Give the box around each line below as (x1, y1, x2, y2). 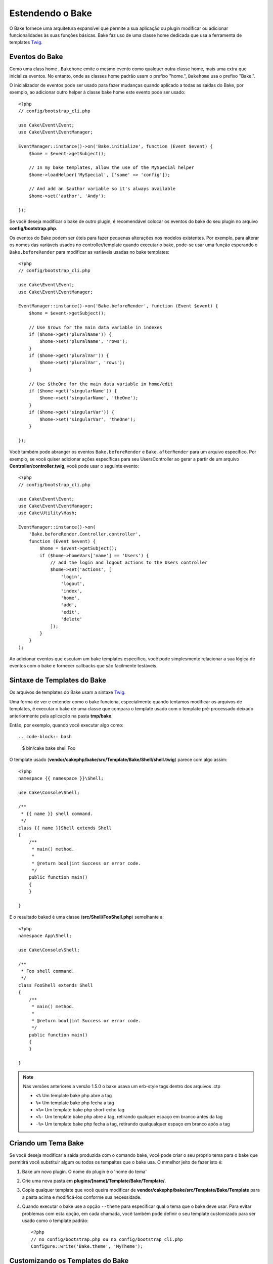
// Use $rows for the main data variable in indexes (28, 324, 163, 330)
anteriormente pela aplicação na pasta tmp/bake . (9, 713, 113, 719)
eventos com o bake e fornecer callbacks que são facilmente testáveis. (9, 663, 158, 669)
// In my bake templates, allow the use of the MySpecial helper (28, 165, 195, 170)
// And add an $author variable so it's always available (28, 186, 176, 192)
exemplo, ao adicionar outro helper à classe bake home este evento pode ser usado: (9, 89, 186, 96)
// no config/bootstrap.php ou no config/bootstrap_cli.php (31, 1236, 183, 1242)
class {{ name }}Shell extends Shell (18, 825, 112, 831)
